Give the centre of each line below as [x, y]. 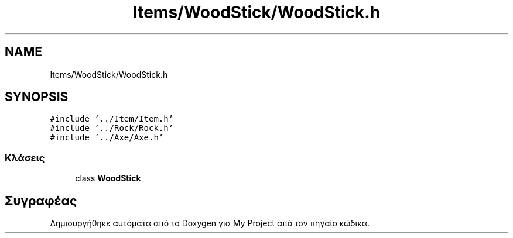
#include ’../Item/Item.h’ [112, 119]
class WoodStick [108, 178]
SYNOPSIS [37, 97]
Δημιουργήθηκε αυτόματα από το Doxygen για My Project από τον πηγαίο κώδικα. [210, 223]
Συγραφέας [41, 201]
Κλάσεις [25, 158]
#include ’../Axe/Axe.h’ [107, 138]
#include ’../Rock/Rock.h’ [112, 128]
